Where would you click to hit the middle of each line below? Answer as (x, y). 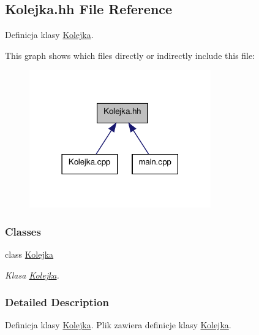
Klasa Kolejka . (32, 275)
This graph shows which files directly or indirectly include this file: (130, 55)
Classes (23, 231)
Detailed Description (57, 302)
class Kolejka (29, 254)
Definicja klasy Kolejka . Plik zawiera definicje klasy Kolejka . (118, 325)
